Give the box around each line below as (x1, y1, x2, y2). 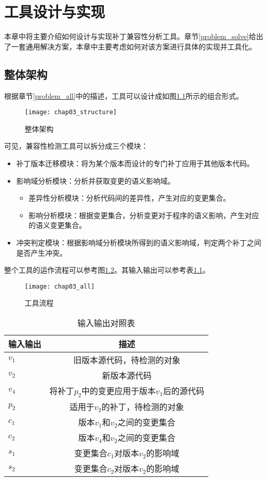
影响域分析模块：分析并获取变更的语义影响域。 (16, 175, 175, 186)
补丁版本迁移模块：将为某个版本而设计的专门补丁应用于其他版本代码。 (16, 157, 254, 168)
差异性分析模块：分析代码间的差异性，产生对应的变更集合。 (28, 192, 230, 203)
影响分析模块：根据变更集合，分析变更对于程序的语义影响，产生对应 (28, 209, 259, 220)
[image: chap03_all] (25, 282, 95, 290)
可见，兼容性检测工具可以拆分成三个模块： (4, 140, 148, 151)
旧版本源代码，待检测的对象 (73, 353, 181, 366)
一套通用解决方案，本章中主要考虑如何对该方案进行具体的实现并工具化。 (11, 41, 256, 51)
